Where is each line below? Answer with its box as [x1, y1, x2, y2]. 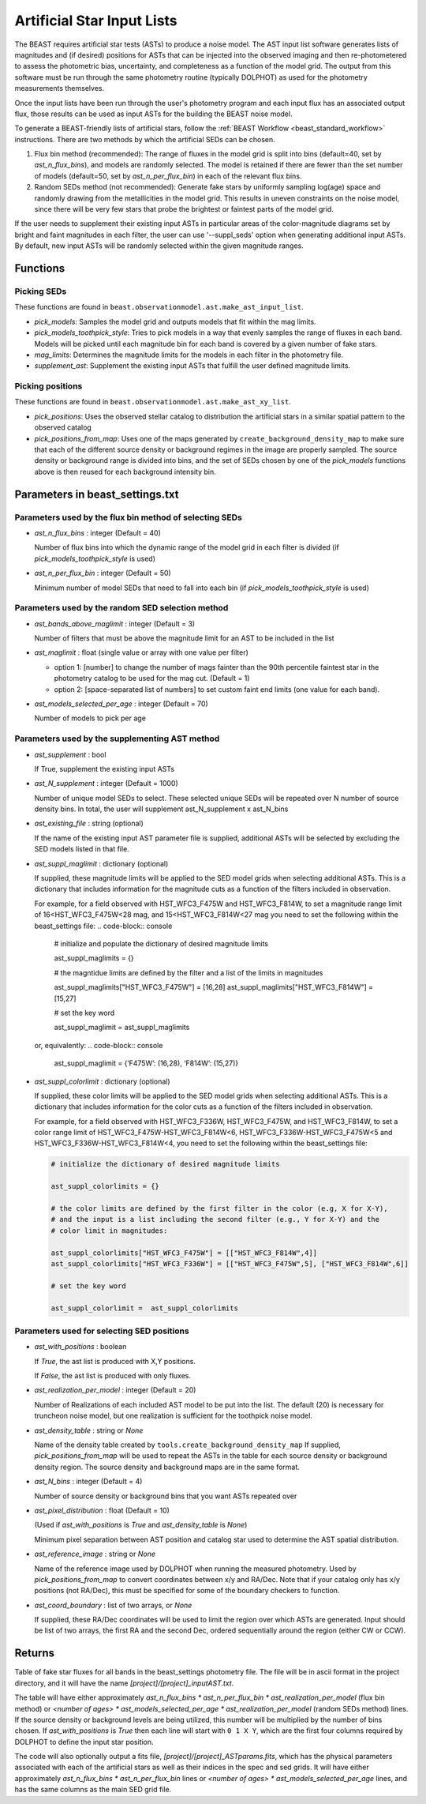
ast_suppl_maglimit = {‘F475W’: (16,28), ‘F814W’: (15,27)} [54, 1058, 239, 1068]
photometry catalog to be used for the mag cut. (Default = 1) [54, 674, 250, 683]
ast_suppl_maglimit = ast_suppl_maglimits [54, 1023, 190, 1032]
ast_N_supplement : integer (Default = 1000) [34, 779, 179, 788]
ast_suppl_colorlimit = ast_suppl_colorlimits [50, 1303, 238, 1313]
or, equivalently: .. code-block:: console [34, 1040, 163, 1050]
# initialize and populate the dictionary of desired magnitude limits [54, 938, 268, 948]
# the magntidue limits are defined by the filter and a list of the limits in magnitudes [54, 968, 323, 977]
